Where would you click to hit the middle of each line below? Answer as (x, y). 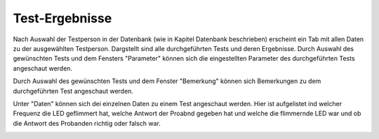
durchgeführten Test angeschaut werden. (73, 91)
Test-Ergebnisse (62, 18)
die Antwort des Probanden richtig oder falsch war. (87, 123)
